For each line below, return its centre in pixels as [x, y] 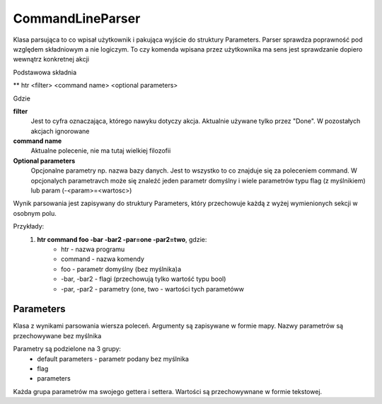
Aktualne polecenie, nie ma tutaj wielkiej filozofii [101, 151]
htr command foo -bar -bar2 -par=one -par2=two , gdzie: [122, 239]
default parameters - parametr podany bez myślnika [113, 359]
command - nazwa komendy [103, 259]
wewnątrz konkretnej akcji [51, 59]
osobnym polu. [35, 213]
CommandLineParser [77, 18]
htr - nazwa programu [93, 249]
